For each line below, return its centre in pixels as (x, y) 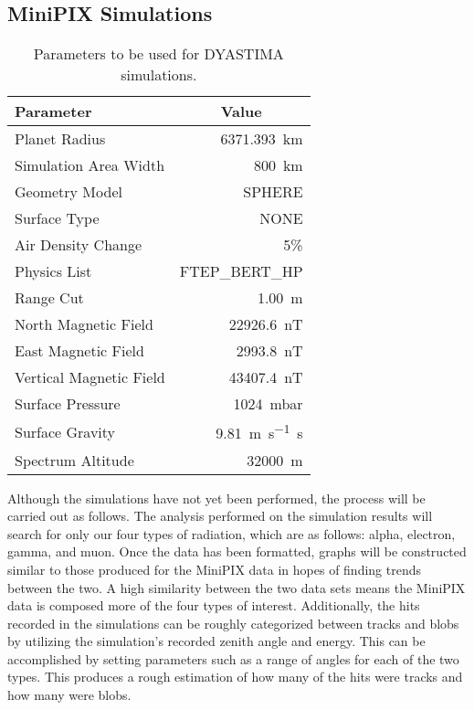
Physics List (53, 271)
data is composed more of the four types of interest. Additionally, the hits (214, 605)
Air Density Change (79, 245)
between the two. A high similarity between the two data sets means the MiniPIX (237, 587)
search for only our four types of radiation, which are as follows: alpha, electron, (232, 533)
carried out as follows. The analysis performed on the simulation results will (220, 516)
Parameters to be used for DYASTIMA (158, 54)
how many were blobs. (69, 695)
